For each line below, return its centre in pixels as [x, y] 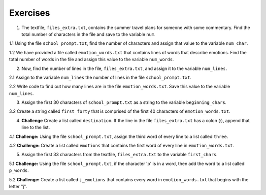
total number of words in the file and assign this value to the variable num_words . [92, 60]
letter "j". [18, 186]
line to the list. [36, 128]
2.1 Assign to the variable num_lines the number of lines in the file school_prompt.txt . [100, 77]
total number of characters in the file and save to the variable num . [88, 34]
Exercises [30, 13]
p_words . [19, 170]
